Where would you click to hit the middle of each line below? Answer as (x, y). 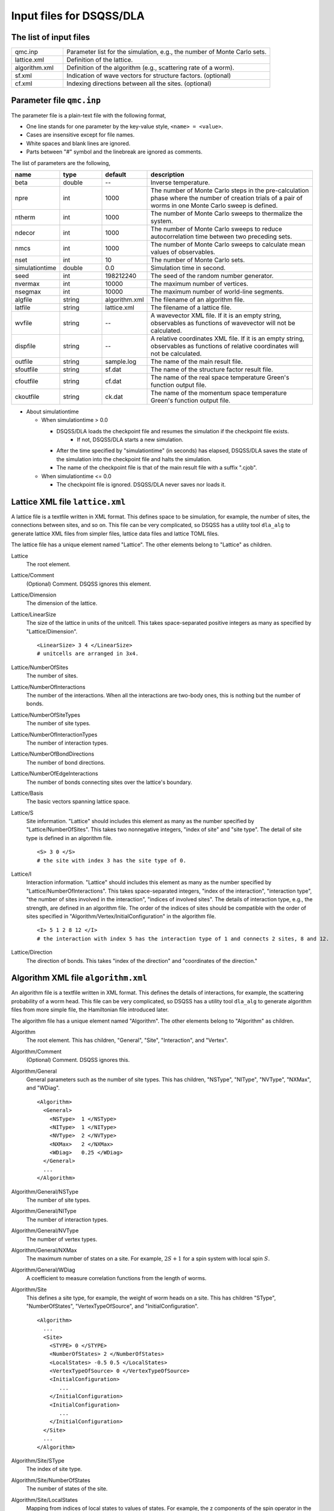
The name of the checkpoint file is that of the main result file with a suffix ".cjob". (157, 468)
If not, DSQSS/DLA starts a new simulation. (130, 440)
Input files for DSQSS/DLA (78, 16)
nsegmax (28, 291)
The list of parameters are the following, (61, 163)
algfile (24, 299)
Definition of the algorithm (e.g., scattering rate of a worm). (150, 68)
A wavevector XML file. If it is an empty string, (216, 315)
